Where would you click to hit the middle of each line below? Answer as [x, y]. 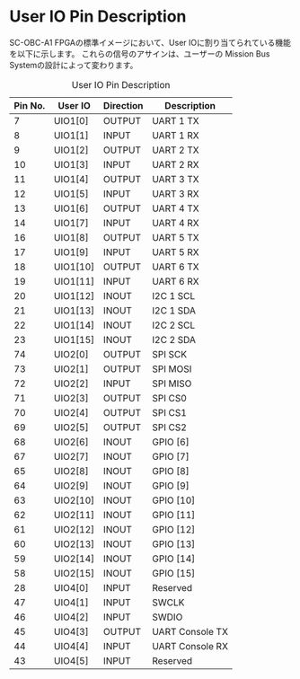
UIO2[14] [74, 559]
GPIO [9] [171, 485]
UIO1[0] [71, 120]
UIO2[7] [71, 456]
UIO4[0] [71, 587]
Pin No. [30, 105]
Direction [123, 105]
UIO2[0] [71, 354]
